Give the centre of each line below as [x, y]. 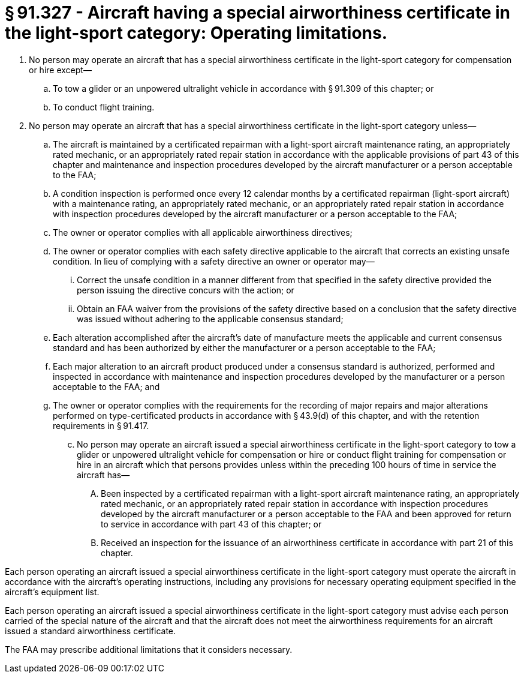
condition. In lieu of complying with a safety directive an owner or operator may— [214, 261]
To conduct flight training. [104, 107]
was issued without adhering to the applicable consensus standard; [210, 319]
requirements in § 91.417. [101, 425]
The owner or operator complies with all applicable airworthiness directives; [203, 232]
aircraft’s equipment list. [52, 592]
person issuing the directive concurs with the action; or [186, 290]
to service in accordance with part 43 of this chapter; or [211, 524]
